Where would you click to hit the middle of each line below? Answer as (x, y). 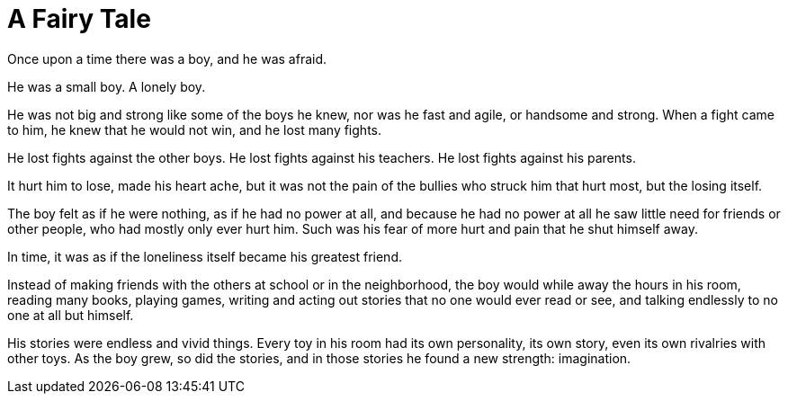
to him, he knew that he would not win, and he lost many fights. (194, 129)
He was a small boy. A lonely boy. (107, 86)
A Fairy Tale (79, 19)
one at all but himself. (71, 315)
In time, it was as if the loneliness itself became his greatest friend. (205, 256)
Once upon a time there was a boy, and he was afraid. (167, 58)
